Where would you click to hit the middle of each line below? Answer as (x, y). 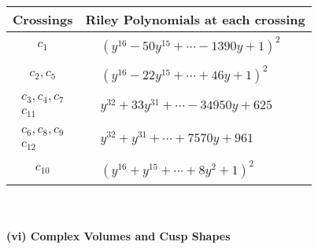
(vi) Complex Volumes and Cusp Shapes (118, 236)
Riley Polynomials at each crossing (195, 19)
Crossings (43, 19)
